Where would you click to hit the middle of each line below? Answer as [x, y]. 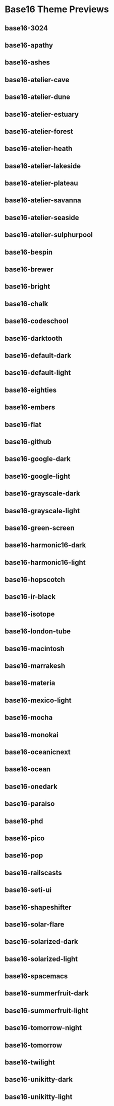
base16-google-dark [38, 459]
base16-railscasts [34, 872]
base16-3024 [26, 28]
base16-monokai [32, 735]
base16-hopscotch [35, 580]
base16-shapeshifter [38, 907]
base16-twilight [30, 1063]
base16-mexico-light [38, 700]
